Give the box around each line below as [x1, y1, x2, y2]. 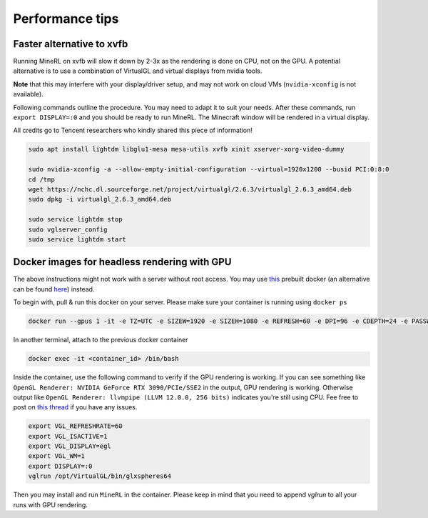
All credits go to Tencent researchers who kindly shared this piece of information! [13, 126, 253, 135]
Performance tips [13, 11, 119, 26]
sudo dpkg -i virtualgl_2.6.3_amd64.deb [28, 195, 171, 204]
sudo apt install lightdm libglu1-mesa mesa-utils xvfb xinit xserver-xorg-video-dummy [28, 145, 345, 154]
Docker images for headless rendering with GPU [13, 256, 232, 268]
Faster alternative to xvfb [13, 38, 128, 50]
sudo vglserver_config [28, 225, 108, 234]
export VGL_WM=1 [28, 452, 86, 460]
